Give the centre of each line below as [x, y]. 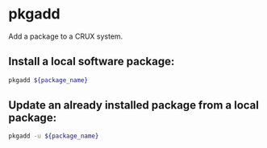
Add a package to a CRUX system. [66, 36]
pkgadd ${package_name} [48, 80]
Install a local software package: [92, 62]
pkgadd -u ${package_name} [54, 136]
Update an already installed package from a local [134, 105]
